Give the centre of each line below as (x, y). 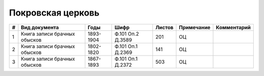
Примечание (195, 27)
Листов (165, 27)
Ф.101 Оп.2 (127, 34)
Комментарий (233, 27)
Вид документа (40, 27)
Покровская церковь (54, 13)
